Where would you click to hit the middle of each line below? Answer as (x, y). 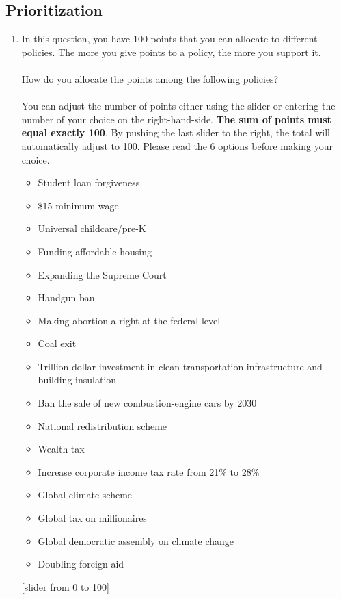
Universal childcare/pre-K (92, 228)
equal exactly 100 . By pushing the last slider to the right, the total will (176, 132)
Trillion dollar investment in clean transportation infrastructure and (180, 366)
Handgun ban (66, 297)
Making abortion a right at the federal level (129, 320)
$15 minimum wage (78, 205)
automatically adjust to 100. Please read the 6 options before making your (177, 145)
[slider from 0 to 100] (65, 586)
